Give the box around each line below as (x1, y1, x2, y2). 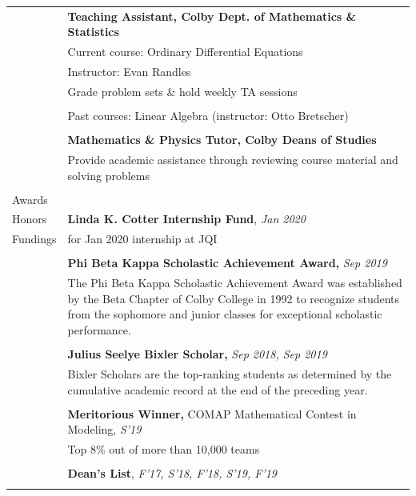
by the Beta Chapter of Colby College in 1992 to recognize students (67, 290, 400, 306)
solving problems (67, 166, 150, 183)
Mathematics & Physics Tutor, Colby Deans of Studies (67, 131, 377, 148)
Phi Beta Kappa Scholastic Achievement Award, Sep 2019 (67, 254, 387, 271)
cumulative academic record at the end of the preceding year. (67, 381, 368, 398)
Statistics (67, 23, 119, 40)
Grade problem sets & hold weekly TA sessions (67, 82, 298, 99)
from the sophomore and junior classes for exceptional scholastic (67, 306, 382, 322)
